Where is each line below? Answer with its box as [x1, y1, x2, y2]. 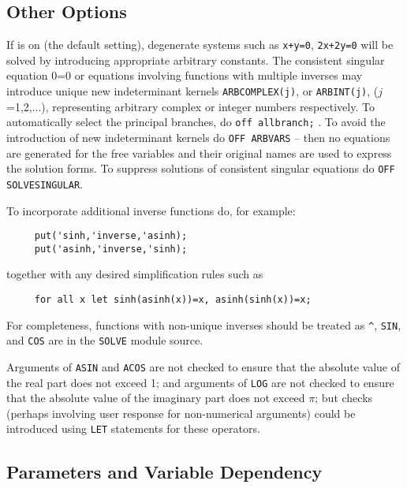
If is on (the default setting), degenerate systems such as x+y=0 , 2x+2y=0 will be [6, 36, 394, 53]
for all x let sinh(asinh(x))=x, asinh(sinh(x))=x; [34, 294, 312, 306]
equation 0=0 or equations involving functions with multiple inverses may [6, 67, 363, 84]
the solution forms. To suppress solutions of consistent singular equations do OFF [6, 160, 395, 177]
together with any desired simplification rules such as [6, 266, 263, 282]
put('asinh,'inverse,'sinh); [34, 243, 188, 255]
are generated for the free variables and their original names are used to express [6, 144, 392, 161]
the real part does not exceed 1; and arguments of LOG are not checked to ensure [6, 374, 394, 390]
